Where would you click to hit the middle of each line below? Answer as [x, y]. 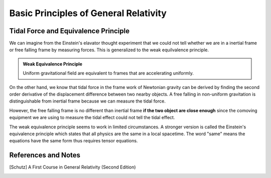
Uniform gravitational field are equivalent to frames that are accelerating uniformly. [108, 73]
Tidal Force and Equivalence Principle [70, 31]
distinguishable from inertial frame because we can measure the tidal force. [87, 101]
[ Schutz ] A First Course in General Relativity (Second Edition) [73, 167]
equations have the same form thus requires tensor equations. [74, 141]
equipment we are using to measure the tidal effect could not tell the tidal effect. [92, 118]
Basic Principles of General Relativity [88, 13]
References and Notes [45, 155]
